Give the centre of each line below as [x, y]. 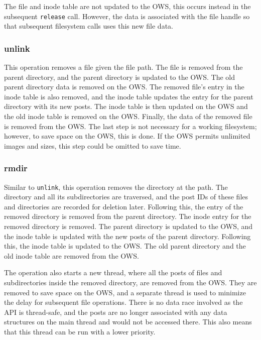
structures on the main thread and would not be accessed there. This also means [128, 322]
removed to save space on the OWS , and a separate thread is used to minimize [125, 292]
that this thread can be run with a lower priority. [80, 331]
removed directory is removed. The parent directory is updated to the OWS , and [128, 226]
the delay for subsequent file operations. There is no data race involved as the [123, 302]
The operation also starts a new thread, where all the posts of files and [113, 272]
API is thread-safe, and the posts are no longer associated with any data [116, 312]
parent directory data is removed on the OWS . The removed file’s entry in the [124, 87]
